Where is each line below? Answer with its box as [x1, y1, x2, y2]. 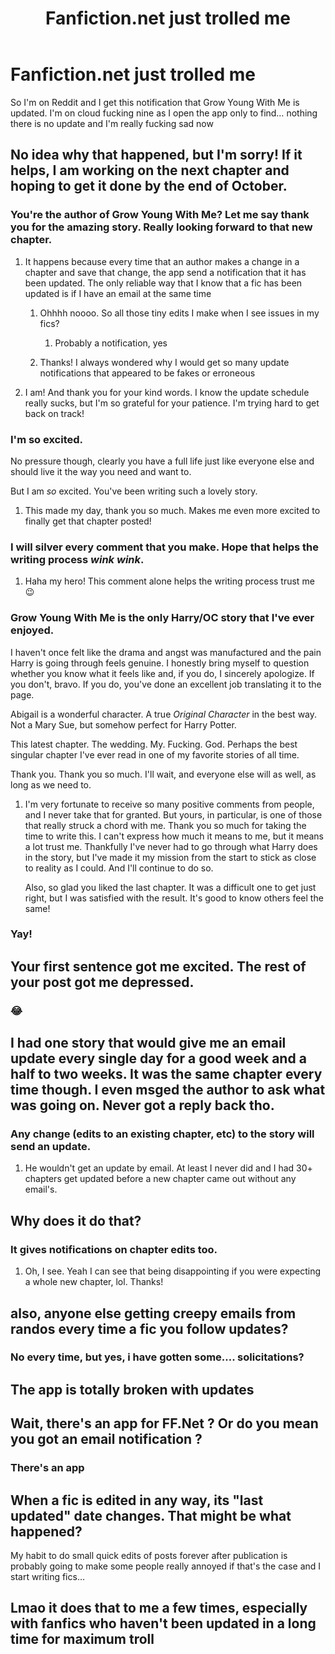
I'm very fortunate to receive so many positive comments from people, [24, 798, 315, 810]
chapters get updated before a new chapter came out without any [24, 1173, 297, 1185]
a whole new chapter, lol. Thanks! [24, 1276, 164, 1288]
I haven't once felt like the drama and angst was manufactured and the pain [10, 646, 322, 658]
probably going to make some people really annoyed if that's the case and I [10, 1560, 322, 1572]
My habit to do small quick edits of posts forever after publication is [10, 1549, 288, 1561]
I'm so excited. [10, 432, 84, 446]
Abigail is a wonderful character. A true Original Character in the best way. [10, 708, 318, 720]
